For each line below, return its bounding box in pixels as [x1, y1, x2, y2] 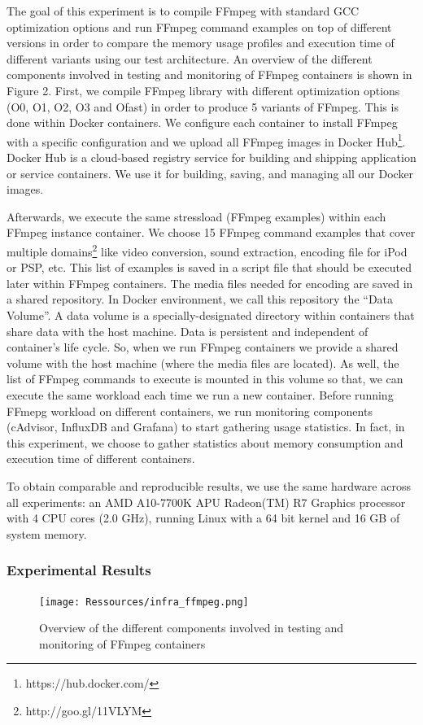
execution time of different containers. [7, 450, 195, 467]
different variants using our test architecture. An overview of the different [7, 50, 373, 67]
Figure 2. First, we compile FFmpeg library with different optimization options [7, 81, 400, 98]
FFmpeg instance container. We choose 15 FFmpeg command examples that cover [7, 224, 416, 241]
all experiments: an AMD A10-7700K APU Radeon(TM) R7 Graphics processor [7, 493, 406, 510]
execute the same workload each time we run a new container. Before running [7, 386, 394, 403]
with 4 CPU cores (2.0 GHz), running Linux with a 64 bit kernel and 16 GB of [7, 509, 400, 526]
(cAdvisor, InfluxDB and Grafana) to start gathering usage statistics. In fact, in [7, 418, 405, 435]
